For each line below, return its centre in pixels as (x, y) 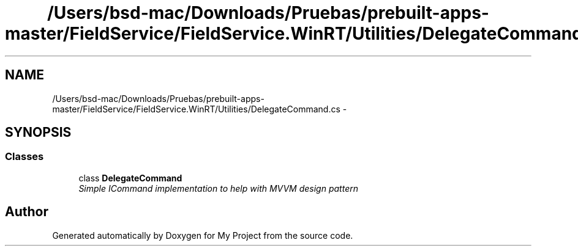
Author (27, 212)
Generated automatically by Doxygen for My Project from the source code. (203, 235)
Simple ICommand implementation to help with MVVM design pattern (218, 188)
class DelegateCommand (130, 178)
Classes (24, 157)
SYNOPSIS (38, 133)
